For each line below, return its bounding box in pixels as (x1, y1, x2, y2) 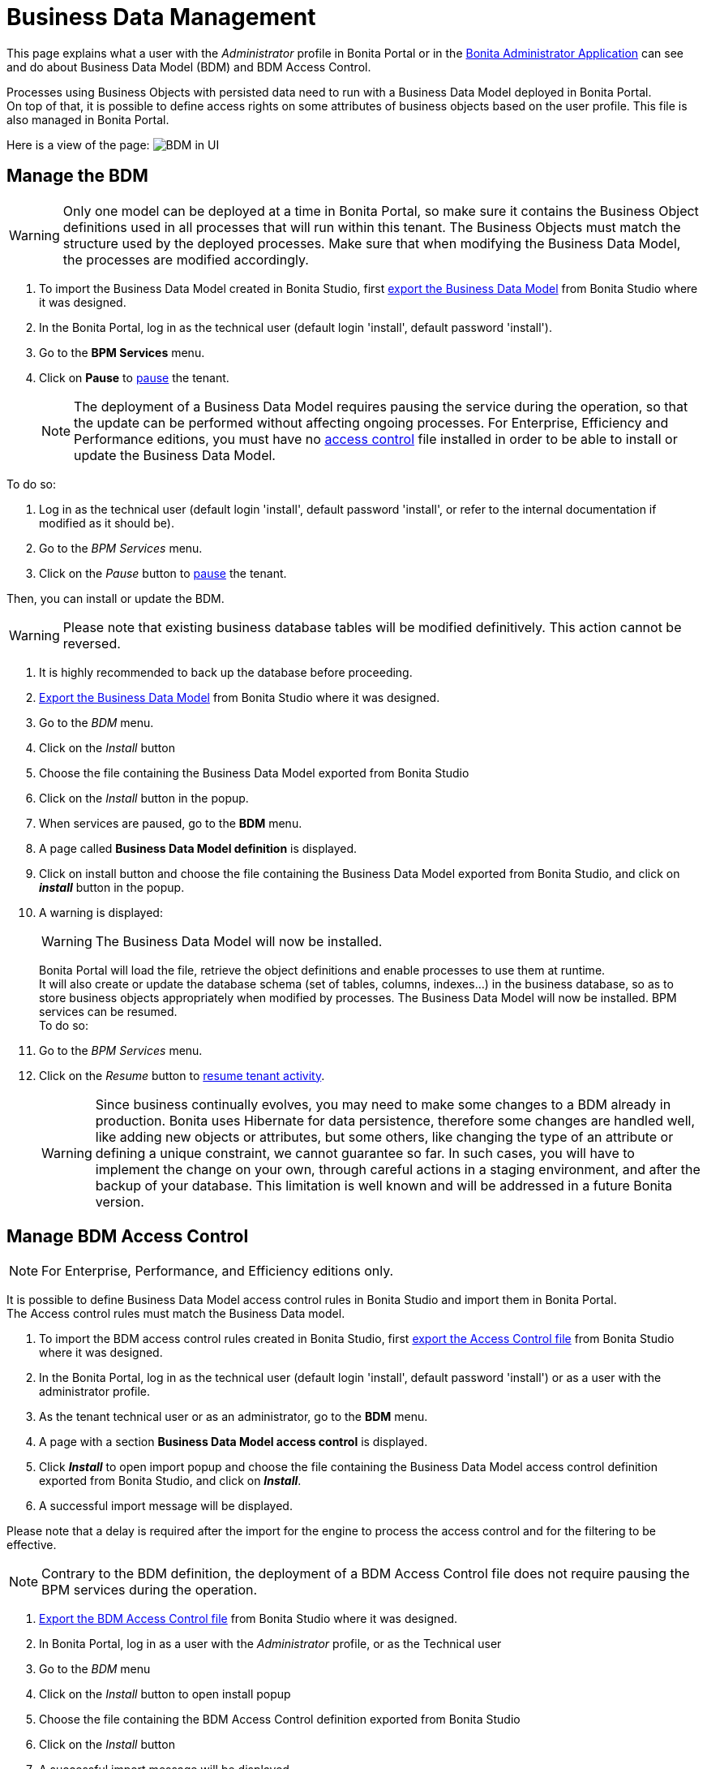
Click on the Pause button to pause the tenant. (39, 566, 287, 580)
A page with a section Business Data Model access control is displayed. (39, 1435, 428, 1449)
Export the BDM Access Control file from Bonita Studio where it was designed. (39, 1612, 458, 1626)
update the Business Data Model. (74, 446, 276, 463)
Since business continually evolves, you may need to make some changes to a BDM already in (95, 1095, 671, 1113)
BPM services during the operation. (41, 1582, 258, 1599)
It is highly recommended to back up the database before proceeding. (39, 665, 413, 679)
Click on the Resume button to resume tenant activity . (39, 1068, 325, 1082)
